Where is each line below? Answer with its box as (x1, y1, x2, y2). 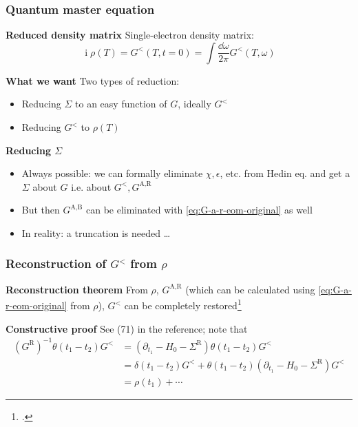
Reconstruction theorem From (6, 282, 148, 296)
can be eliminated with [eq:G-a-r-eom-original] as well (85, 202, 313, 217)
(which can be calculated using (185, 282, 315, 296)
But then (21, 202, 60, 217)
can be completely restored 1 (124, 296, 242, 313)
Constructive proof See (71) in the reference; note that (6, 321, 248, 335)
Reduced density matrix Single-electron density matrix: (6, 28, 254, 42)
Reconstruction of (6, 255, 107, 272)
